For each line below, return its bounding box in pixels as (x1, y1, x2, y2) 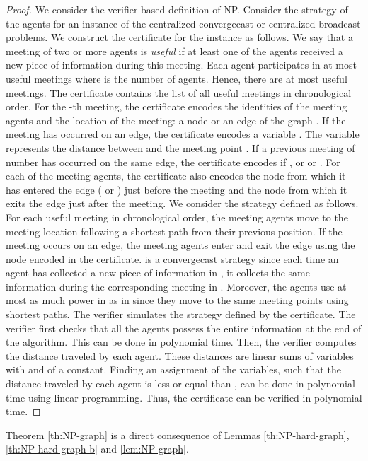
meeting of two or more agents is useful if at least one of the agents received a (6, 43, 343, 58)
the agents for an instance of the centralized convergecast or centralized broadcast (6, 16, 361, 30)
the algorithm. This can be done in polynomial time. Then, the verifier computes (6, 334, 357, 349)
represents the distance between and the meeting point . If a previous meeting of (6, 140, 355, 155)
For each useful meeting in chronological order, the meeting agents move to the (6, 209, 348, 224)
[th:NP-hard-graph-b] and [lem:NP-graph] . (6, 441, 189, 456)
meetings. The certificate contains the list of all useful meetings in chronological (6, 85, 352, 100)
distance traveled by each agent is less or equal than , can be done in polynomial (6, 376, 355, 391)
